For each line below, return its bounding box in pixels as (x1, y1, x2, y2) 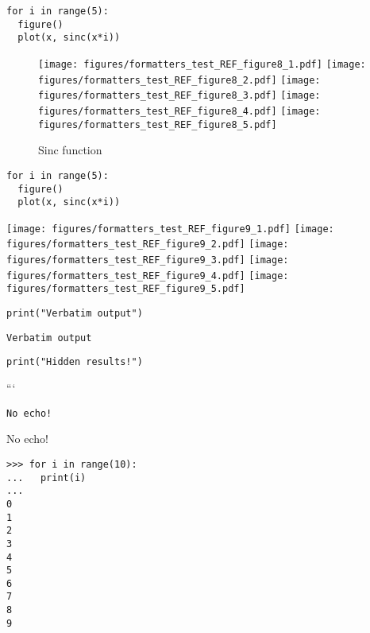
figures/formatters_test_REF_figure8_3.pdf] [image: (38, 90, 321, 102)
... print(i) (6, 472, 87, 483)
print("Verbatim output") (6, 308, 143, 320)
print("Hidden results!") (6, 356, 143, 368)
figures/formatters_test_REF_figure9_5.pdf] (6, 283, 245, 295)
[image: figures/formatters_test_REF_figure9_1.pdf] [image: (6, 223, 334, 235)
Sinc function (38, 142, 102, 158)
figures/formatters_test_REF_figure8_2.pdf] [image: (38, 74, 321, 86)
